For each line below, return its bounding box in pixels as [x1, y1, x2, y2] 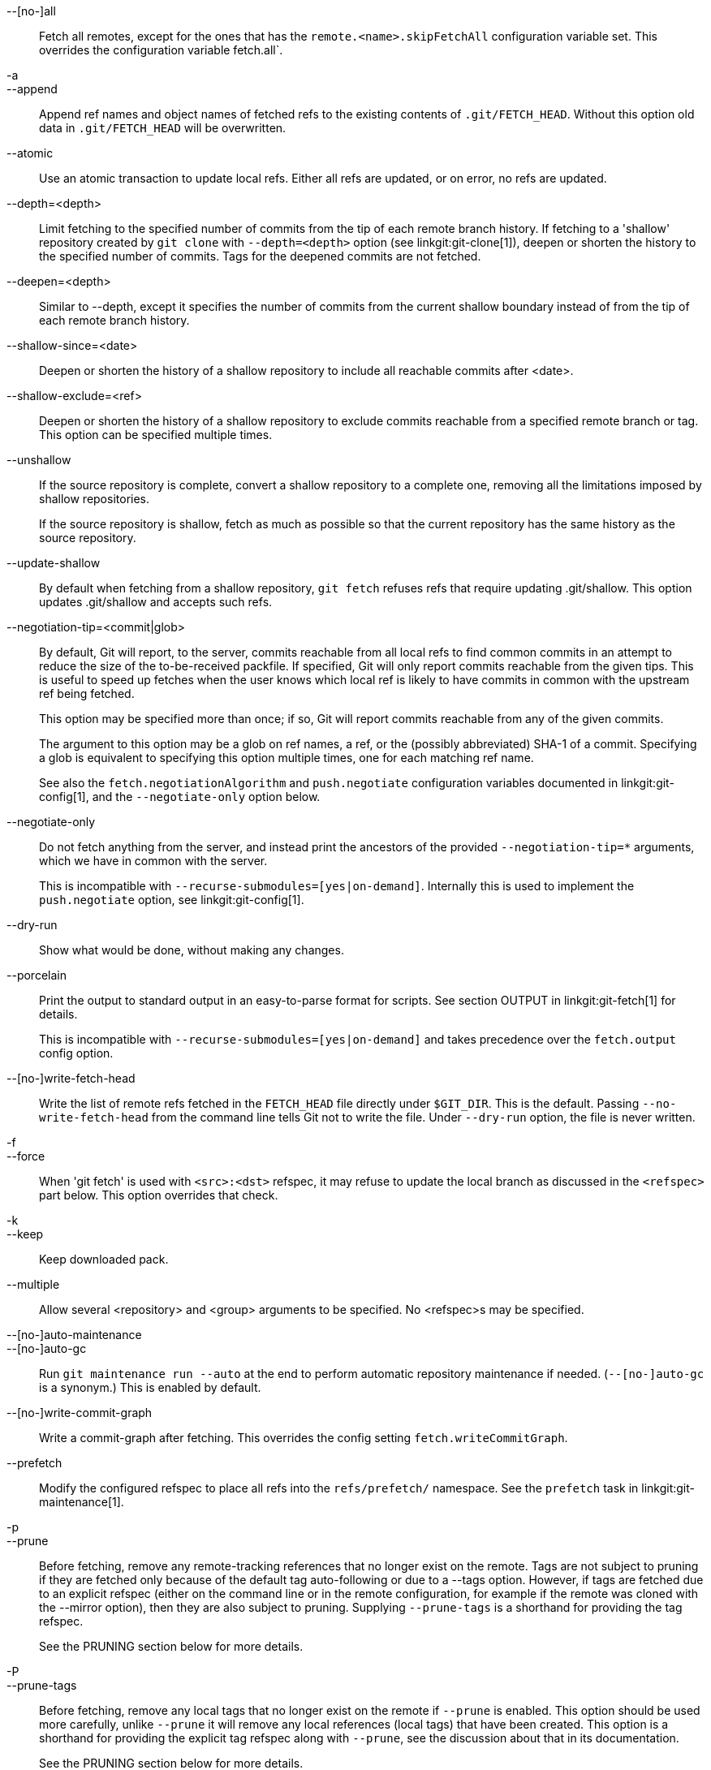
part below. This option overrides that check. [39, 1188, 278, 1202]
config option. [39, 1046, 114, 1060]
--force [6, 1149, 45, 1163]
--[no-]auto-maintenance [6, 1328, 142, 1341]
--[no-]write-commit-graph [6, 1406, 153, 1419]
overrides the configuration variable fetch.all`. [39, 43, 283, 57]
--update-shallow [6, 556, 101, 570]
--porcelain [6, 968, 67, 982]
